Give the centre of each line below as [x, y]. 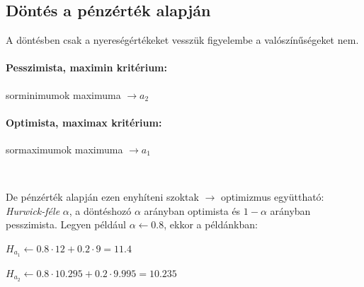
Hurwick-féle [33, 210]
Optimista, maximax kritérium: [84, 122]
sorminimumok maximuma [63, 94]
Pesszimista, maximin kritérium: [86, 68]
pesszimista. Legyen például [66, 224]
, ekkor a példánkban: [211, 224]
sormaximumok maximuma [64, 149]
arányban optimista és [192, 210]
